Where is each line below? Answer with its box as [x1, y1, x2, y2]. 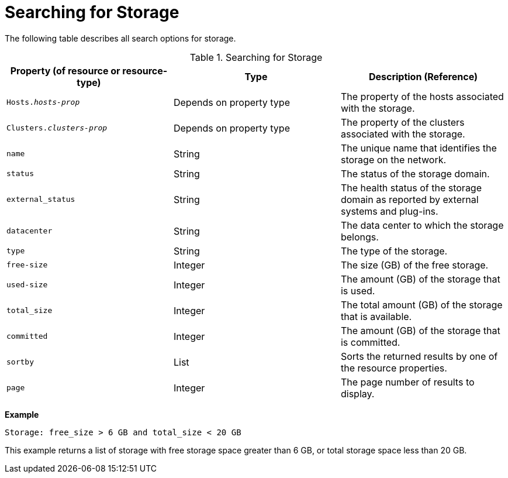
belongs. [340, 231, 379, 243]
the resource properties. [340, 362, 447, 374]
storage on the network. [340, 153, 447, 166]
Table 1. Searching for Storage [189, 51, 323, 63]
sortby [6, 357, 34, 367]
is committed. [340, 336, 400, 348]
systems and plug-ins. [340, 205, 438, 217]
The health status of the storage [340, 181, 482, 194]
